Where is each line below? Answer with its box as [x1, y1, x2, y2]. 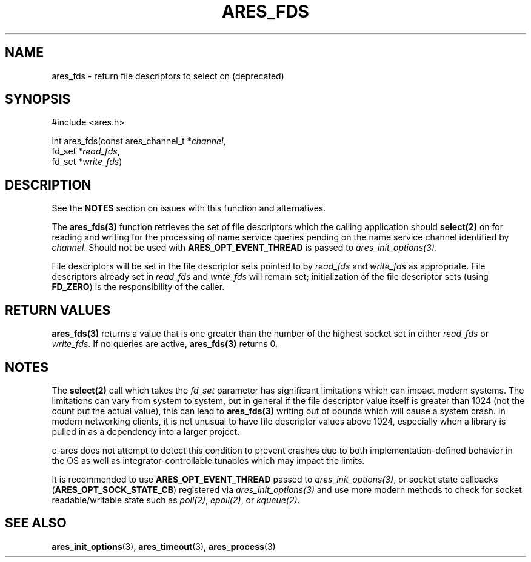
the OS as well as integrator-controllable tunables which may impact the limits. [52, 455, 365, 466]
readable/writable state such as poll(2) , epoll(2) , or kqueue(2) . [52, 494, 300, 505]
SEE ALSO [5, 515, 67, 531]
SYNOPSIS [5, 91, 71, 107]
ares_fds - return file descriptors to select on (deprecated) [52, 70, 284, 81]
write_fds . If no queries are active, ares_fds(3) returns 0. [52, 339, 278, 349]
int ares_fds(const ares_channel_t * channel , [52, 136, 226, 147]
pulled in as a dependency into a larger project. [52, 426, 240, 437]
